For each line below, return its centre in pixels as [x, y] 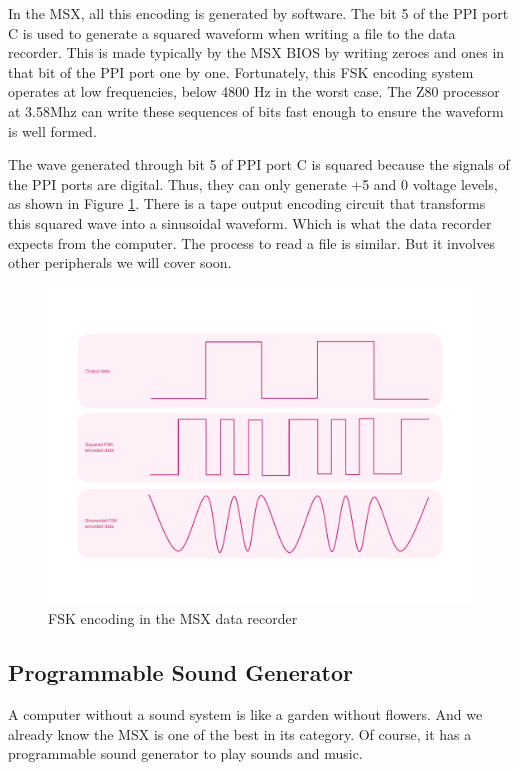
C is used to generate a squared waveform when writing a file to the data [232, 32]
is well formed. [52, 130]
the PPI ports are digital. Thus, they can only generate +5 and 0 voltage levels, [253, 183]
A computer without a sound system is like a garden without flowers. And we [245, 714]
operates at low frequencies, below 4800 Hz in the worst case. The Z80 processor [254, 91]
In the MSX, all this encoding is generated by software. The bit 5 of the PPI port [258, 13]
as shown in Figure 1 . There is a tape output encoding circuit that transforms [247, 203]
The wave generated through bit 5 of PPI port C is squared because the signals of [259, 164]
